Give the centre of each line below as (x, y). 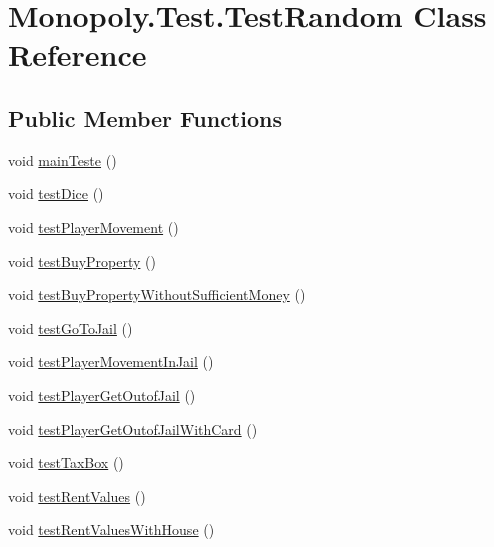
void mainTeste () (62, 159)
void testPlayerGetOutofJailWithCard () (133, 428)
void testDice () (56, 193)
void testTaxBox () (66, 462)
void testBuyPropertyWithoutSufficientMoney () (157, 294)
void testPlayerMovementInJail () (111, 361)
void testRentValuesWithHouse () (111, 529)
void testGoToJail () (70, 327)
